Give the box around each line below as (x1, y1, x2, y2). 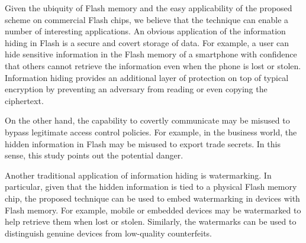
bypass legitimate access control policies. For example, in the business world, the (5, 125, 297, 138)
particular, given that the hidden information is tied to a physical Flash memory (5, 180, 297, 193)
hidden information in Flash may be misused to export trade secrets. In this (5, 137, 281, 150)
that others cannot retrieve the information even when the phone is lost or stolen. (5, 59, 301, 72)
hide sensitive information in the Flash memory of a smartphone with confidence (5, 48, 297, 60)
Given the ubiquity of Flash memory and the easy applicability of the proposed (5, 2, 292, 14)
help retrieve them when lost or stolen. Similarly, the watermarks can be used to (5, 215, 297, 228)
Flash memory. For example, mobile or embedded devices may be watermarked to (5, 203, 301, 216)
